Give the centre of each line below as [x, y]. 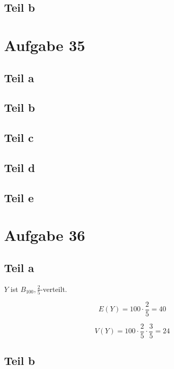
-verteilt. [54, 289]
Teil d [20, 167]
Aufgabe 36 [45, 235]
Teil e [19, 197]
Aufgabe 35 [45, 45]
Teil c [19, 138]
